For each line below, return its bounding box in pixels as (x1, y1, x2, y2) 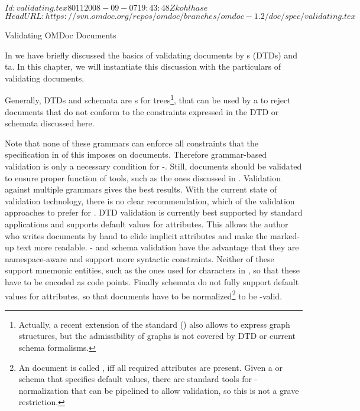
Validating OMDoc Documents (5, 29, 116, 41)
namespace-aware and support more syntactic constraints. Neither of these (5, 252, 274, 265)
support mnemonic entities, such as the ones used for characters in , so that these (5, 264, 300, 276)
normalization (18, 384, 69, 396)
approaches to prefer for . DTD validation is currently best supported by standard (5, 206, 303, 218)
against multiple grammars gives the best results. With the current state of (5, 183, 277, 195)
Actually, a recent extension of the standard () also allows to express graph (18, 318, 290, 330)
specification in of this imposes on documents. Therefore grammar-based (5, 148, 267, 161)
